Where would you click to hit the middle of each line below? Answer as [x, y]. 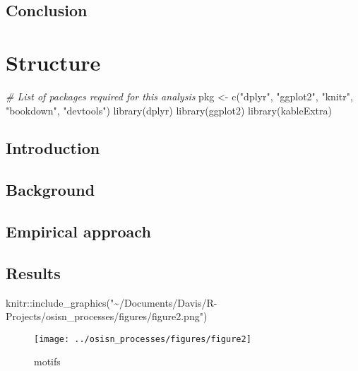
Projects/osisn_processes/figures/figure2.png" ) [107, 316]
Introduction [53, 148]
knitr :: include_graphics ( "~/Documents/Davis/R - [112, 302]
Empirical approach [78, 231]
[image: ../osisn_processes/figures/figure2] [143, 339]
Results [33, 272]
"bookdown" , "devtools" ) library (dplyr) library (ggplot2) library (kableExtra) [169, 110]
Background [50, 190]
